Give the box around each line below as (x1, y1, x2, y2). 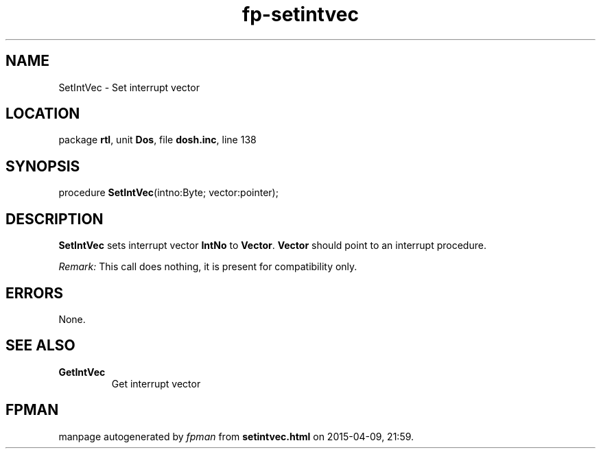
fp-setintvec (242, 3, 359, 26)
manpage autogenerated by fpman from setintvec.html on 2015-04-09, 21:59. (58, 430, 414, 442)
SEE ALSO (5, 337, 75, 355)
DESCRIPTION (5, 210, 104, 228)
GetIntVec (58, 366, 106, 378)
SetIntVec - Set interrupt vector (58, 81, 200, 93)
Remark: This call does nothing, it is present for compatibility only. (58, 261, 357, 273)
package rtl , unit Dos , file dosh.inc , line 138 (58, 134, 257, 146)
